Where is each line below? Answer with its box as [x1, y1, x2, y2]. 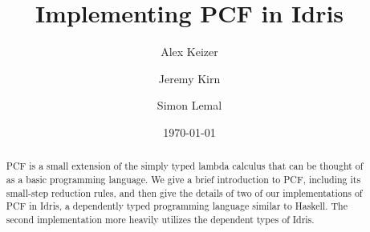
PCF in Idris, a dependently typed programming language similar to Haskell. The [6, 199, 348, 213]
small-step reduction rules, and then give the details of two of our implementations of [6, 186, 363, 199]
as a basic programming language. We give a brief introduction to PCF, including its [6, 172, 361, 186]
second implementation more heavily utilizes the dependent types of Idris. [6, 212, 315, 226]
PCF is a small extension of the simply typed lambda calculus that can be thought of [6, 159, 364, 173]
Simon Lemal [157, 97, 222, 114]
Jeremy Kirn [158, 70, 221, 86]
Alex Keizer [161, 43, 218, 60]
